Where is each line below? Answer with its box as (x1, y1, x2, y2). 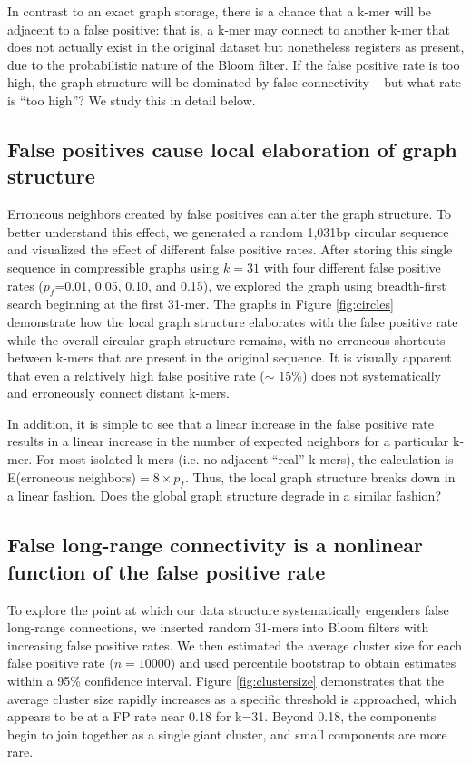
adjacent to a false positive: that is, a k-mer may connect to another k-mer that (7, 19, 450, 38)
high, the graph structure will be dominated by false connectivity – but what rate (7, 73, 462, 92)
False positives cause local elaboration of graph (7, 134, 457, 163)
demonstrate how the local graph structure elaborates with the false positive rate (7, 312, 458, 331)
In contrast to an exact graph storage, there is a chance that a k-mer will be (7, 2, 432, 20)
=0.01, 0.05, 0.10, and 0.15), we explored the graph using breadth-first (54, 275, 446, 294)
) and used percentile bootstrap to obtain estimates (170, 653, 456, 672)
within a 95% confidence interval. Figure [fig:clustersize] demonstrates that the (7, 671, 444, 690)
